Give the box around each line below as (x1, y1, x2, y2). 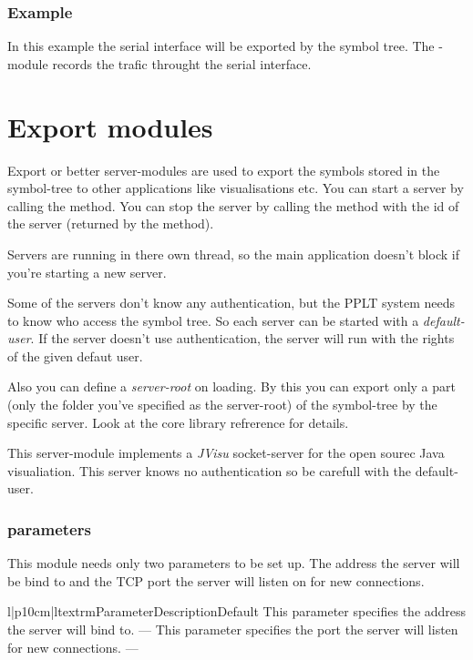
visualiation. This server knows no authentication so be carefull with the (7, 461, 412, 480)
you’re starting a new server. (7, 262, 167, 281)
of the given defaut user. (7, 346, 143, 365)
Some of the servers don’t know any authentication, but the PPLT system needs (7, 293, 456, 312)
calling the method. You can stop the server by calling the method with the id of (7, 196, 459, 215)
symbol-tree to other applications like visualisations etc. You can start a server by (7, 178, 464, 198)
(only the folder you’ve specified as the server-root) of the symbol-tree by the (7, 395, 437, 414)
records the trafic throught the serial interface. (52, 54, 312, 73)
